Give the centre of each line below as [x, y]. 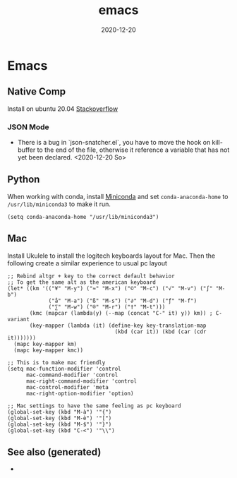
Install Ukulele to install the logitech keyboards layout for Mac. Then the [111, 256]
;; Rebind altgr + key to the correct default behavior [91, 276]
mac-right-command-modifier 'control [81, 381]
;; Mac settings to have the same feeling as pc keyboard [94, 406]
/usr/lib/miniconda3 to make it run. [59, 204]
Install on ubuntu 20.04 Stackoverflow [63, 109]
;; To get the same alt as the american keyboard [82, 282]
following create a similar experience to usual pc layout [87, 263]
